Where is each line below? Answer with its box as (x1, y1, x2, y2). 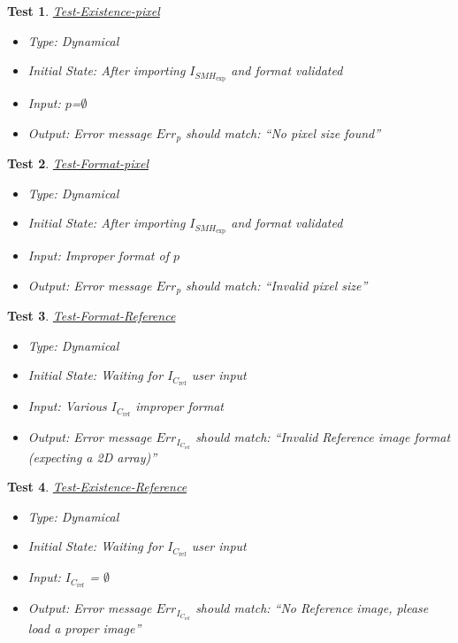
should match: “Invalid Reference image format (195, 428, 451, 446)
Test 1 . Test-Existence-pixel (7, 2, 160, 19)
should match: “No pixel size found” (186, 123, 381, 142)
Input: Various (27, 397, 107, 415)
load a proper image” (27, 618, 141, 637)
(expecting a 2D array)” (27, 447, 157, 466)
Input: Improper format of (27, 246, 169, 265)
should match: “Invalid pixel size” (186, 275, 368, 294)
